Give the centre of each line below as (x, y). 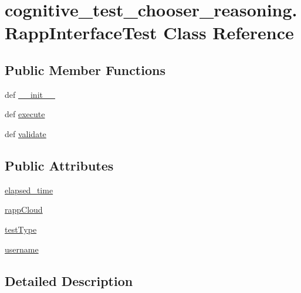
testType (21, 229)
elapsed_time (29, 190)
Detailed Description (69, 280)
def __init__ (30, 94)
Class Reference (229, 33)
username (22, 249)
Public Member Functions (85, 69)
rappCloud (24, 209)
